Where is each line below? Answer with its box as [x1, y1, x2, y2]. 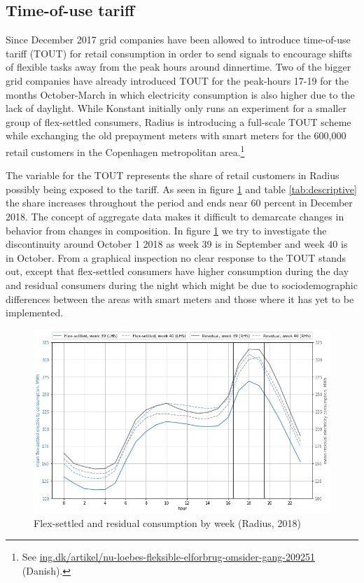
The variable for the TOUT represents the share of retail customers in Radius [6, 168, 339, 183]
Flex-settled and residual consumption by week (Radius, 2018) [34, 515, 301, 530]
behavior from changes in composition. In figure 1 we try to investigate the [6, 223, 327, 237]
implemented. [6, 305, 64, 320]
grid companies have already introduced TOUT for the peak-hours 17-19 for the [6, 73, 349, 87]
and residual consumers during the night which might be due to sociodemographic [6, 277, 358, 292]
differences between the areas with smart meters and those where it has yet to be [6, 291, 354, 306]
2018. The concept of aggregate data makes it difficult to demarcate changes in [6, 209, 344, 223]
